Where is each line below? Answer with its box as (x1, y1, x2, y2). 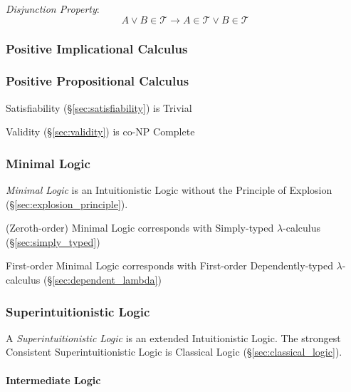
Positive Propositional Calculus (6, 72, 189, 90)
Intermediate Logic (6, 372, 101, 387)
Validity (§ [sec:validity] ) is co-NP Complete (6, 124, 195, 139)
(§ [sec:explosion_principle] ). (6, 196, 128, 211)
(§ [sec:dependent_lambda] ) (43, 272, 162, 287)
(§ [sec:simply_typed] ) (6, 234, 100, 249)
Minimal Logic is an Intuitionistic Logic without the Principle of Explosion (6, 182, 332, 197)
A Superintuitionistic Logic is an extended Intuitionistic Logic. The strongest (6, 330, 341, 345)
